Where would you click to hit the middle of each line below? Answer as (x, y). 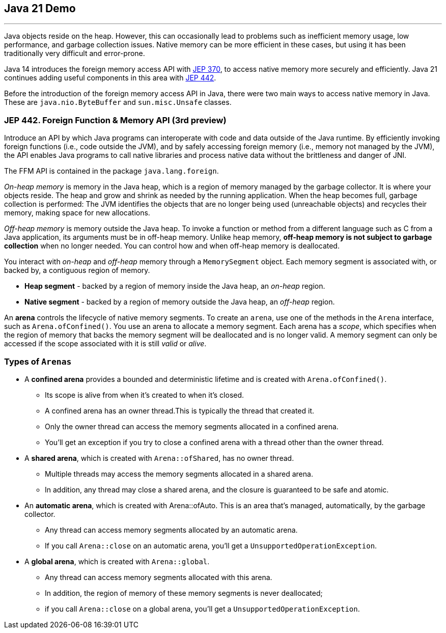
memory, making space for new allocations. (77, 213)
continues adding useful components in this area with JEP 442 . (110, 78)
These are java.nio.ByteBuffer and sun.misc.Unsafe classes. (118, 102)
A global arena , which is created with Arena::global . (117, 561)
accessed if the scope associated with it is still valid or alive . (105, 344)
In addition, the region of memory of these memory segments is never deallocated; (184, 593)
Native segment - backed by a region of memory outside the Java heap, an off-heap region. (180, 302)
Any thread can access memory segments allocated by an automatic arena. (171, 530)
